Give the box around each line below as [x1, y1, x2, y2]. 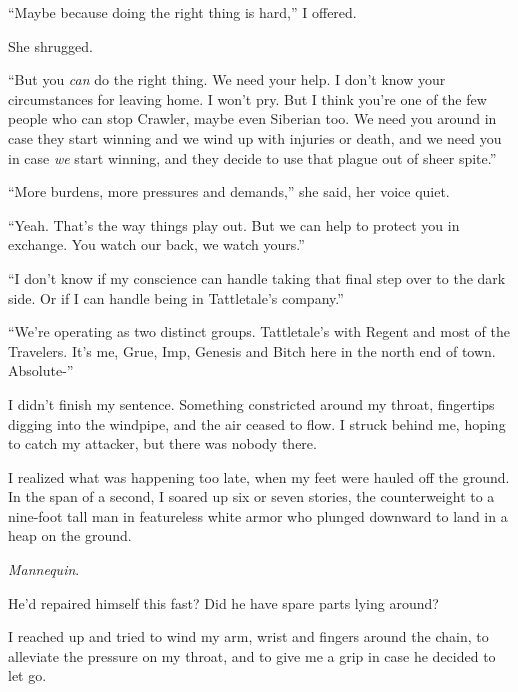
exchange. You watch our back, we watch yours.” [8, 234, 305, 255]
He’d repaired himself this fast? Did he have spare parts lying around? [8, 592, 439, 613]
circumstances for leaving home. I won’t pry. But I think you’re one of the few [8, 88, 487, 109]
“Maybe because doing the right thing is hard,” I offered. [8, 2, 357, 22]
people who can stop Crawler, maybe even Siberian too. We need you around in [8, 108, 497, 129]
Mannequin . [8, 559, 80, 580]
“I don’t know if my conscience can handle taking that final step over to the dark [8, 267, 506, 288]
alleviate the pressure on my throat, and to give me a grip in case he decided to [8, 645, 496, 666]
